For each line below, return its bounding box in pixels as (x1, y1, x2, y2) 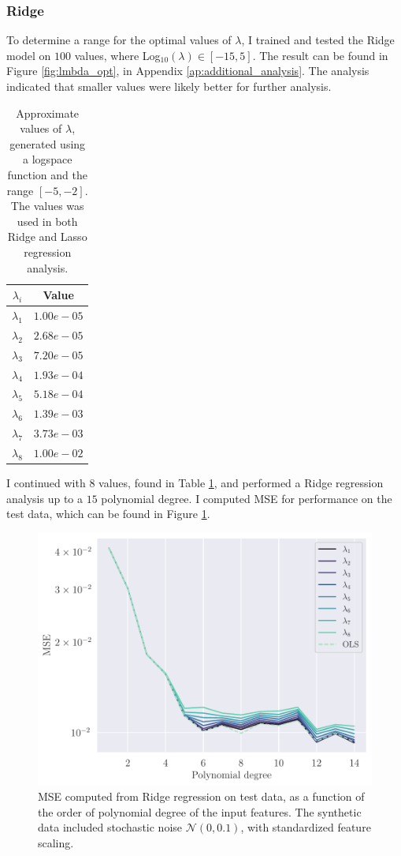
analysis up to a (6, 490, 83, 506)
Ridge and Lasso (7, 228, 87, 245)
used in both (17, 212, 78, 229)
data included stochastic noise (38, 819, 183, 835)
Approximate (16, 104, 80, 121)
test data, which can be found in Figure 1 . (6, 505, 210, 522)
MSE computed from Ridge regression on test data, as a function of (38, 788, 365, 805)
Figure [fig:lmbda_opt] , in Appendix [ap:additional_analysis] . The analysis (6, 62, 369, 79)
